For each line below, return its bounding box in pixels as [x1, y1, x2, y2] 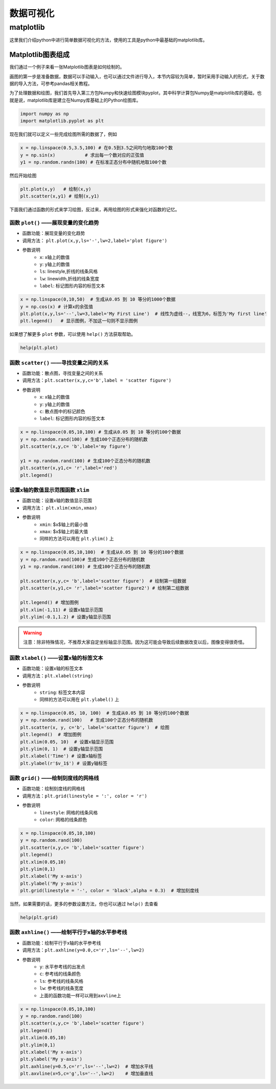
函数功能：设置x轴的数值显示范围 [22, 497, 92, 503]
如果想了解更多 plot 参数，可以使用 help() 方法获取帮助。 [9, 331, 136, 337]
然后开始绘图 [9, 172, 37, 178]
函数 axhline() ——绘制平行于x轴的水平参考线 [9, 929, 127, 936]
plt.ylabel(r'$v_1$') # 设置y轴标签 [20, 760, 107, 766]
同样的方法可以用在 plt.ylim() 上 [39, 536, 114, 542]
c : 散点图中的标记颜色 [39, 408, 85, 415]
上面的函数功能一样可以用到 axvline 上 [39, 992, 122, 998]
